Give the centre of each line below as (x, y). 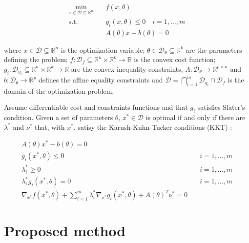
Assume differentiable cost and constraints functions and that (96, 107)
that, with (50, 127)
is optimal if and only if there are (196, 117)
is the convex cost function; (175, 59)
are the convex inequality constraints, (127, 69)
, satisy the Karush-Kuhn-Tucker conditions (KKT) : (153, 127)
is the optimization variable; (103, 50)
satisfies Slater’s (221, 107)
